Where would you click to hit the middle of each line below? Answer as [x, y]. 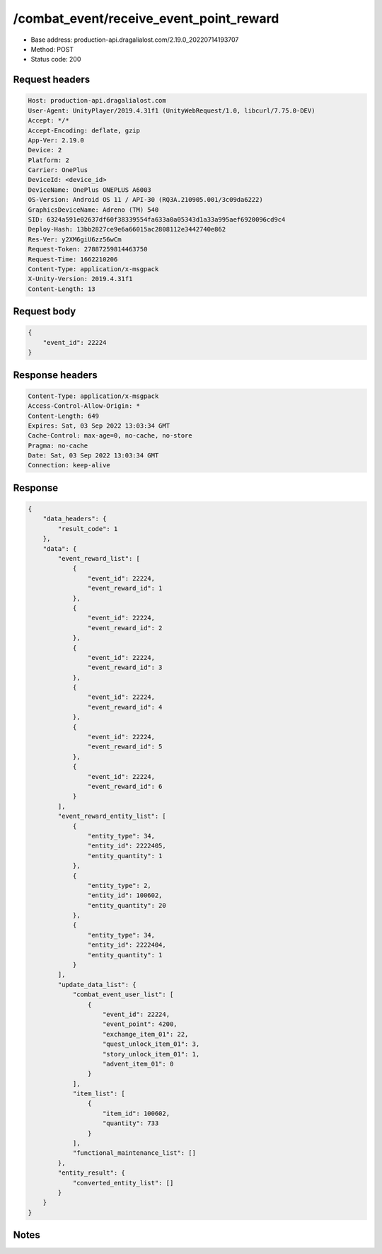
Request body [45, 312]
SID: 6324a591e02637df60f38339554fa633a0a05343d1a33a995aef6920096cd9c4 [157, 220]
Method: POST [52, 49]
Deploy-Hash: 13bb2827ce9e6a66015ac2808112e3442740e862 [127, 229]
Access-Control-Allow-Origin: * [84, 406]
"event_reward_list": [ [99, 558]
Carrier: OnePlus [58, 170]
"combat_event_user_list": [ [123, 994]
